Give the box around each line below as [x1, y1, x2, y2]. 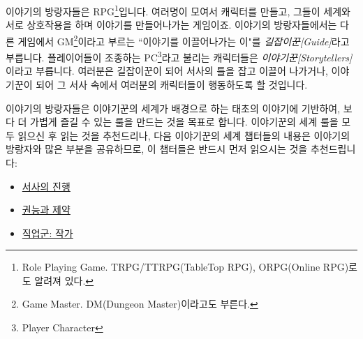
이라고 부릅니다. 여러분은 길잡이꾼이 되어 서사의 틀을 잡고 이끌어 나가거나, [6, 63, 328, 78]
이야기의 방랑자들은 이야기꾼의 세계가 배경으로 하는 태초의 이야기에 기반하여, [6, 100, 341, 115]
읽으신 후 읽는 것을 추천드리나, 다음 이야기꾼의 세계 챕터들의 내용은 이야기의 [17, 128, 350, 142]
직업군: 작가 [22, 225, 73, 240]
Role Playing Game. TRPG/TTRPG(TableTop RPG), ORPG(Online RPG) [22, 259, 349, 274]
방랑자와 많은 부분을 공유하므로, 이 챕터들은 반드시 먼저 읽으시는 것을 [6, 142, 308, 156]
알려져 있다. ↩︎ [34, 273, 94, 287]
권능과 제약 [22, 202, 71, 217]
